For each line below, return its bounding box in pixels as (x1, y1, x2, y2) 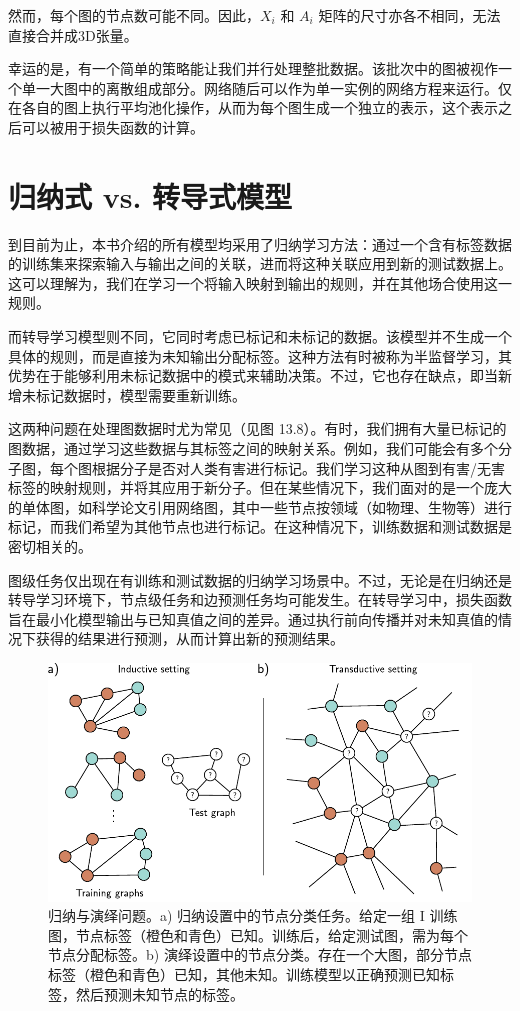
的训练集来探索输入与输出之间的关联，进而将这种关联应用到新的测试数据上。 (8, 253, 512, 274)
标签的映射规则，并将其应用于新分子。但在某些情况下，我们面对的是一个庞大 (8, 477, 512, 498)
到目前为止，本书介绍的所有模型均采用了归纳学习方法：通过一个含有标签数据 (8, 233, 512, 254)
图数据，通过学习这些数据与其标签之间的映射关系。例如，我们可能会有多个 (8, 438, 498, 459)
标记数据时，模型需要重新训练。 (35, 384, 246, 405)
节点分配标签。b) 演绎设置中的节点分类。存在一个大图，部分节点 (48, 944, 472, 965)
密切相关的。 (8, 536, 92, 556)
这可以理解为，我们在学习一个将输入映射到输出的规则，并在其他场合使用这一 (8, 272, 512, 293)
